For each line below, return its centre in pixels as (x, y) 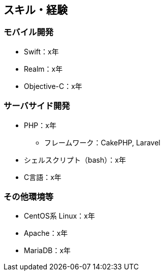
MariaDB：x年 (47, 251)
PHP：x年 (40, 125)
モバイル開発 (29, 32)
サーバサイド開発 (37, 106)
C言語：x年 (43, 177)
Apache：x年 (46, 233)
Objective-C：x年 (53, 86)
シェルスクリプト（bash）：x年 (75, 160)
